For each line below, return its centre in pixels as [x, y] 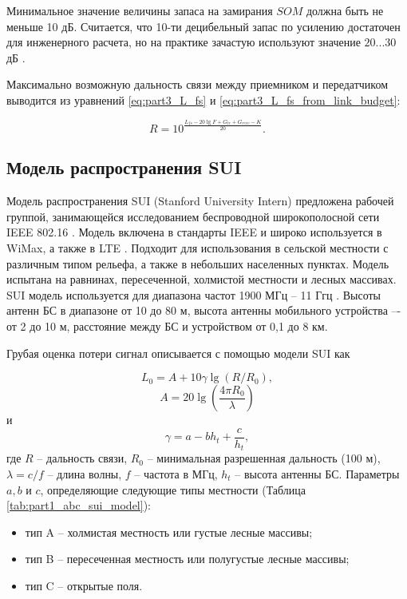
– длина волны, [85, 473]
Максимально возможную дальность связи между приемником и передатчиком [198, 84]
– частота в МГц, [176, 473]
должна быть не [345, 10]
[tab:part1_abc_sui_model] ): [79, 505]
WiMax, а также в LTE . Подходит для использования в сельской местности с [198, 248]
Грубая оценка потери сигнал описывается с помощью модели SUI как [178, 353]
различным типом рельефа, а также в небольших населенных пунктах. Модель [198, 263]
